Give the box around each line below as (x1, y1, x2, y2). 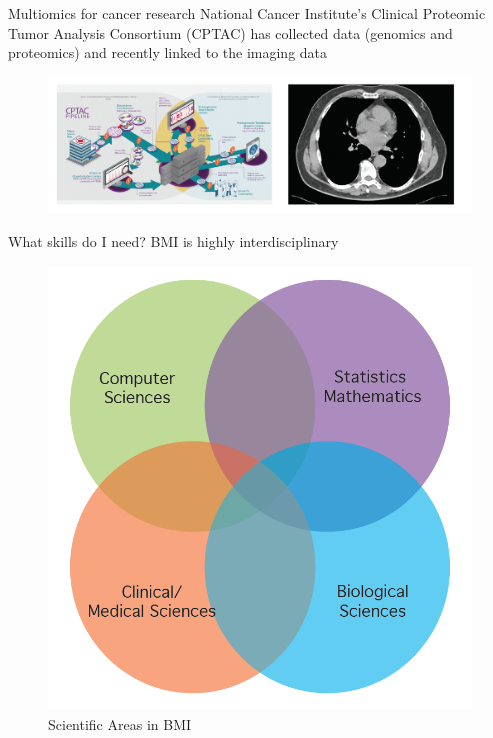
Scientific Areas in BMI (48, 713, 192, 734)
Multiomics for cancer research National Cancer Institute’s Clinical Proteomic (8, 3, 486, 23)
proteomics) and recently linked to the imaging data (8, 42, 328, 63)
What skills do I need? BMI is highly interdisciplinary (8, 231, 339, 252)
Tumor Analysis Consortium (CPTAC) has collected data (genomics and (8, 22, 453, 43)
